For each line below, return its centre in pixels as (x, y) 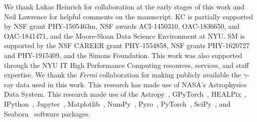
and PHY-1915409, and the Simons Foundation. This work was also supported (123, 55)
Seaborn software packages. (47, 113)
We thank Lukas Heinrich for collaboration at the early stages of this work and (124, 6)
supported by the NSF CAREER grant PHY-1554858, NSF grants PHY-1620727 (127, 45)
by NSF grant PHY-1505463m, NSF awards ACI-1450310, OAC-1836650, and (122, 26)
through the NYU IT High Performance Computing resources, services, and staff (127, 65)
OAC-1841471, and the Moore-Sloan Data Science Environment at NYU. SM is (125, 35)
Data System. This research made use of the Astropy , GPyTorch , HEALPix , (125, 94)
